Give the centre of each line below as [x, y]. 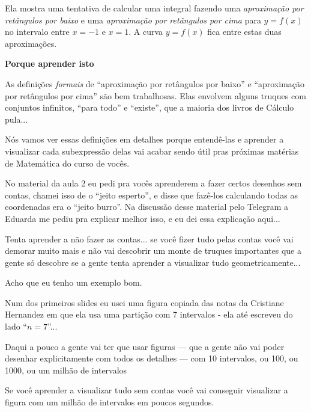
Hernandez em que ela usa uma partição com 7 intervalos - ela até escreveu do [149, 314]
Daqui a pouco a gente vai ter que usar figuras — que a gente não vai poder [145, 346]
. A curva [146, 32]
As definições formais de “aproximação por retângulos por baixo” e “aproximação [155, 83]
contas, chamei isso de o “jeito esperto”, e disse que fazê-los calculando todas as [151, 195]
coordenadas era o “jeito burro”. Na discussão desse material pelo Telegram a [146, 207]
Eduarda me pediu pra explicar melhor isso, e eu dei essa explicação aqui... [143, 218]
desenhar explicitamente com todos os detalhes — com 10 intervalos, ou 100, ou [152, 358]
